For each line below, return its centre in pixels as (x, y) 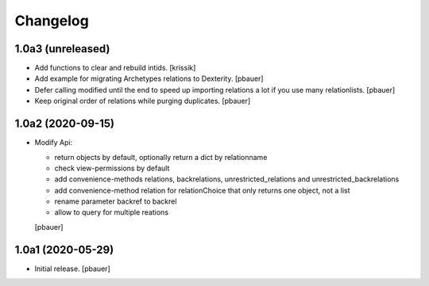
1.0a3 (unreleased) (62, 49)
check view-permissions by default (112, 168)
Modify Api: (54, 143)
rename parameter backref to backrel (116, 201)
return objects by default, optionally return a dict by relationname (161, 157)
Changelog (52, 21)
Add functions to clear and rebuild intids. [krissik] (115, 68)
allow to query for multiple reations (112, 212)
